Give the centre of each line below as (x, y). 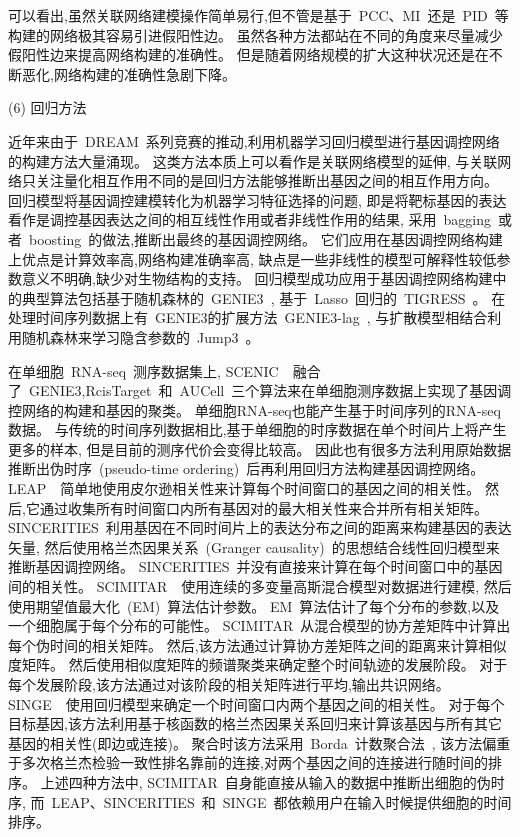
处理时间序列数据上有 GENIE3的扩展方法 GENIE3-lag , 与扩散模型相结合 (248, 317)
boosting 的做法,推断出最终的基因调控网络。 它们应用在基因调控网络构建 (265, 238)
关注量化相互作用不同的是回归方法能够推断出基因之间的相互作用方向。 (266, 180)
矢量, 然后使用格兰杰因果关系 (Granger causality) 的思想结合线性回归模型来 (254, 546)
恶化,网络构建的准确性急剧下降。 (128, 73)
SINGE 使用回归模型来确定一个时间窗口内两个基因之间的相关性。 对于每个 (256, 703)
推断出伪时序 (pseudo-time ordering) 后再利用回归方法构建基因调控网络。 (246, 468)
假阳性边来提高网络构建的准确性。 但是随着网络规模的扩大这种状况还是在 (248, 54)
